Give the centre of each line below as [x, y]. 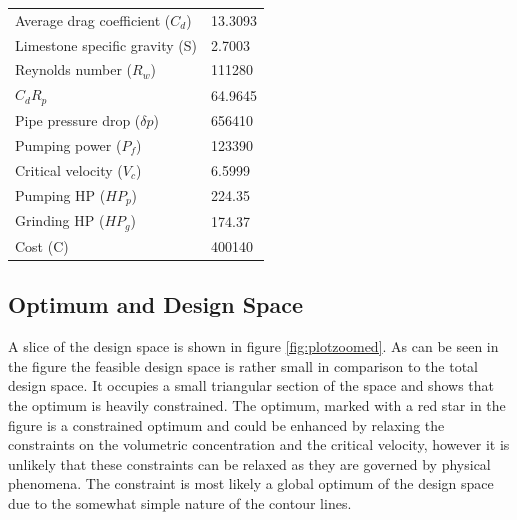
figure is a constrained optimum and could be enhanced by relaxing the [226, 424]
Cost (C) [42, 245]
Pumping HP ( [60, 194]
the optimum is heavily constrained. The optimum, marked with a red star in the [257, 405]
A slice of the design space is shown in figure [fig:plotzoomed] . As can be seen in [253, 346]
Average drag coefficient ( [93, 19]
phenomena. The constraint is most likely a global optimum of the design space [251, 483]
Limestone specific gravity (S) [106, 44]
